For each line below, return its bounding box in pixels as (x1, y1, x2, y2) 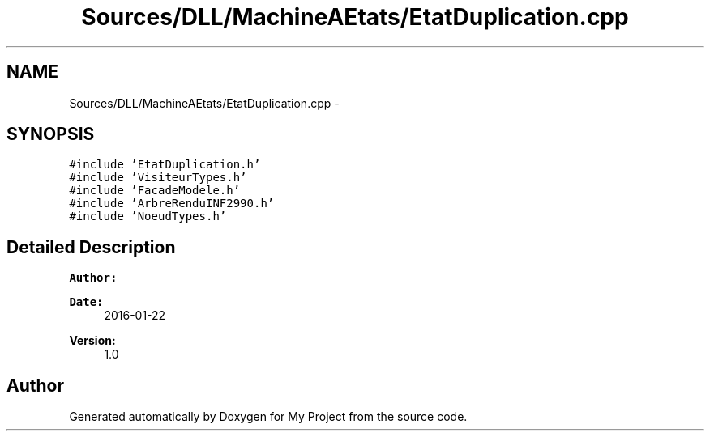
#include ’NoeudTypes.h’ (69, 210, 227, 223)
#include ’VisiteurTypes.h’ (69, 171, 247, 185)
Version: (69, 333, 116, 348)
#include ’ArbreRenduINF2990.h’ (69, 197, 275, 210)
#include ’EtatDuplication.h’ (69, 158, 261, 172)
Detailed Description (6, 236, 176, 257)
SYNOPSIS (6, 124, 95, 145)
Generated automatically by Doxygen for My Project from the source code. (69, 409, 468, 424)
